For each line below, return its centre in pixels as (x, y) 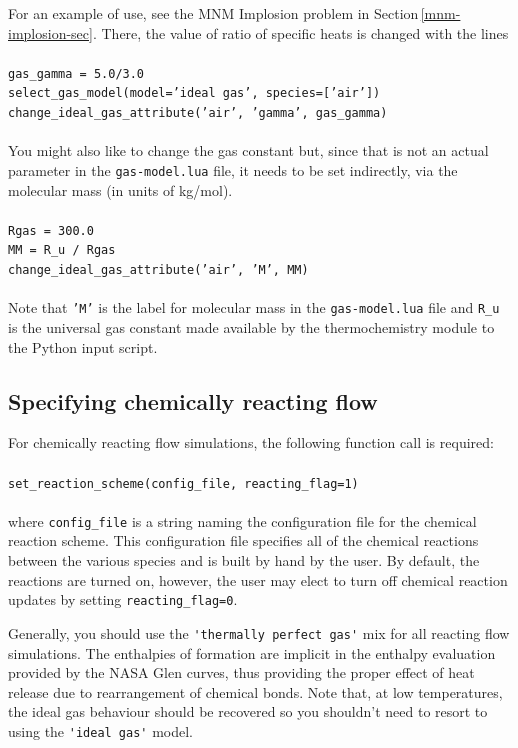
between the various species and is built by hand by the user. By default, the (244, 560)
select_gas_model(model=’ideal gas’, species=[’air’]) (194, 93)
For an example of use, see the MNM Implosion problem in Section (213, 13)
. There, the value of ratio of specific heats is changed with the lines (300, 32)
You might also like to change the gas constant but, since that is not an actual (248, 150)
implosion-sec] (50, 32)
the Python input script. (83, 346)
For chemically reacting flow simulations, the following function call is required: (251, 442)
